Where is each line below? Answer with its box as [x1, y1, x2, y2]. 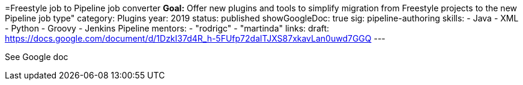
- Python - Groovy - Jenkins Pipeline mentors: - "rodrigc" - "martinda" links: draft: [5, 23, 330, 33]
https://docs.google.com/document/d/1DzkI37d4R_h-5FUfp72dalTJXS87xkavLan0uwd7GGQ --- [5, 33, 385, 43]
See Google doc [5, 52, 68, 62]
